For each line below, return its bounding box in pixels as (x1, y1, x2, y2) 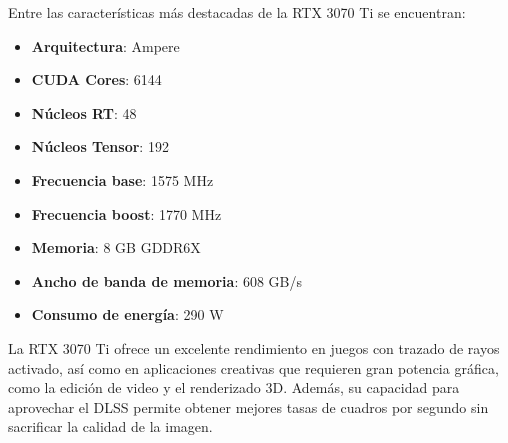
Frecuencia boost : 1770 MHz (31, 203, 222, 224)
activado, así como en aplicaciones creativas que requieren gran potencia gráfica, (8, 357, 499, 378)
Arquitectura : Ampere (31, 35, 180, 56)
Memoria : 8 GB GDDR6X (31, 237, 201, 258)
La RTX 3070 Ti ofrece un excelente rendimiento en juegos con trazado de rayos (8, 337, 500, 358)
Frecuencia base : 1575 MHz (31, 169, 214, 190)
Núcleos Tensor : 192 (31, 136, 169, 157)
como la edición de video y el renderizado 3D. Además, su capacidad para (8, 377, 460, 398)
